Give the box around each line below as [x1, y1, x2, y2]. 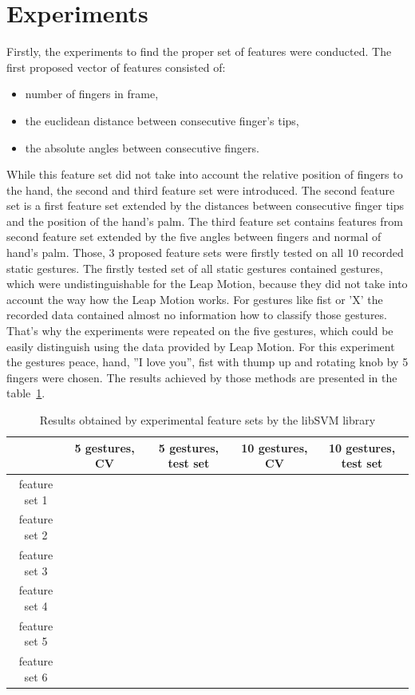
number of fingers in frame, [25, 85, 159, 102]
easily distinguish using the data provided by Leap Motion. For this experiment [6, 338, 395, 354]
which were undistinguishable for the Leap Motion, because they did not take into [6, 275, 408, 292]
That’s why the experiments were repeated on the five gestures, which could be [6, 322, 393, 339]
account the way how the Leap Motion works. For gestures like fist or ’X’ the [6, 290, 383, 307]
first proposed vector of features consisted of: [6, 58, 226, 75]
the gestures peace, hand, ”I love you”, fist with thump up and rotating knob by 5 [6, 353, 409, 370]
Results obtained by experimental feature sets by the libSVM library [39, 412, 376, 428]
